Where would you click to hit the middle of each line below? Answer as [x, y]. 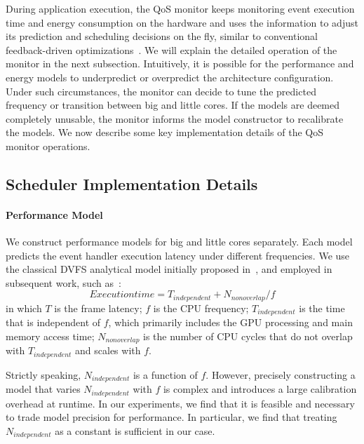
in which [24, 308]
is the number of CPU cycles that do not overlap [248, 336]
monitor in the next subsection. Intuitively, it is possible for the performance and [180, 63]
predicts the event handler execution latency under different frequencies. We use [178, 255]
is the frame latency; [98, 308]
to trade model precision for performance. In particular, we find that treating [171, 417]
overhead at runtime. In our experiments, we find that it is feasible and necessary [180, 403]
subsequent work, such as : [63, 282]
